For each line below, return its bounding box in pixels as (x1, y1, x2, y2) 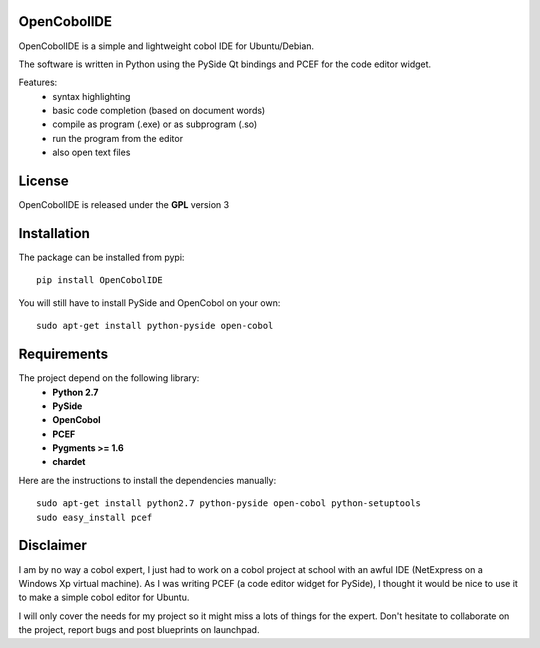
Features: (18, 76, 58, 89)
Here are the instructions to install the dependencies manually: (18, 474, 277, 486)
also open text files (52, 146, 131, 159)
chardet (52, 456, 86, 468)
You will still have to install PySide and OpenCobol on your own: (18, 296, 281, 309)
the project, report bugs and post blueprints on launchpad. (18, 624, 260, 636)
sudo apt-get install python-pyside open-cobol (36, 320, 274, 332)
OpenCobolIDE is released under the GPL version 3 (18, 199, 230, 211)
